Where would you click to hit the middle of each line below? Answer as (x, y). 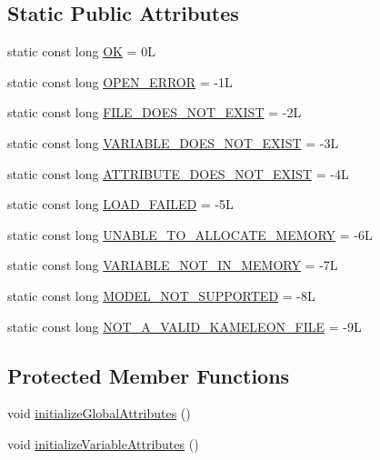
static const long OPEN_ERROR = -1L (120, 81)
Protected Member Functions (149, 375)
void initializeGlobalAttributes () (99, 413)
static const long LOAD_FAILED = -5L (120, 204)
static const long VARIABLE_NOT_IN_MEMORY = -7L (173, 265)
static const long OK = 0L (81, 51)
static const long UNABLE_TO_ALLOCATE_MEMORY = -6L (190, 234)
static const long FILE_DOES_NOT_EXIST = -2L (155, 112)
